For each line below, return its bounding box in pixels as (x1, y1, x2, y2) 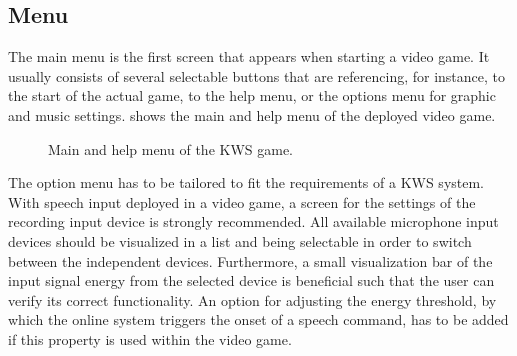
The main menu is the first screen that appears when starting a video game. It (8, 46, 490, 67)
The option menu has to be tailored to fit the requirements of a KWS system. (8, 172, 485, 193)
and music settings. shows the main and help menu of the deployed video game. (8, 104, 496, 125)
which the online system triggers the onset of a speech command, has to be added (8, 309, 509, 330)
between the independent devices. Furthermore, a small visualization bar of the (8, 250, 493, 271)
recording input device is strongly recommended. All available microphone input (8, 211, 499, 232)
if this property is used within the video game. (8, 328, 292, 349)
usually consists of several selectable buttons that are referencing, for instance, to (8, 65, 506, 86)
